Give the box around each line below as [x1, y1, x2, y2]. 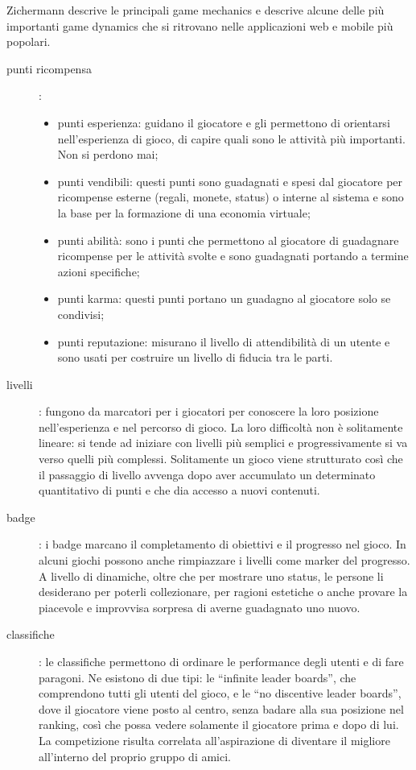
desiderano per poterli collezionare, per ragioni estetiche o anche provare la [39, 583, 408, 600]
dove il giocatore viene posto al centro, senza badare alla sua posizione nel [39, 700, 404, 717]
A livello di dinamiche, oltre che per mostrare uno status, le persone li [39, 567, 384, 584]
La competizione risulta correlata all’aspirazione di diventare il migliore [39, 731, 390, 748]
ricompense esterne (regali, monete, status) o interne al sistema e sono [57, 188, 404, 205]
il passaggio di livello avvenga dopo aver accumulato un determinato [39, 466, 376, 482]
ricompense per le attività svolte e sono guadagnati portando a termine [57, 247, 409, 264]
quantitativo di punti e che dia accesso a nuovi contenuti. [39, 482, 320, 499]
